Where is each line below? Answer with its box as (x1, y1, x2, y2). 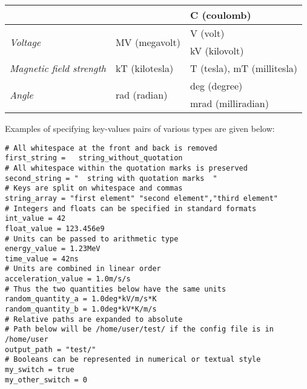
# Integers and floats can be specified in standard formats (5, 204, 257, 213)
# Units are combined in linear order (5, 264, 161, 273)
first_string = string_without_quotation (5, 154, 183, 163)
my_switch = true (5, 365, 74, 374)
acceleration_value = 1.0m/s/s (5, 275, 131, 284)
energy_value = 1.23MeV (5, 244, 101, 253)
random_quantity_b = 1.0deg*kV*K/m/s (5, 305, 157, 314)
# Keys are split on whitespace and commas (5, 184, 183, 193)
